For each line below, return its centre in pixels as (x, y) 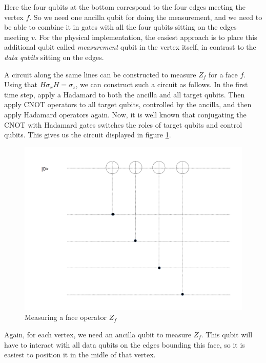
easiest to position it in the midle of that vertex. (80, 355)
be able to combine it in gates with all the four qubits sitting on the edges (120, 27)
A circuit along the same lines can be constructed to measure (100, 74)
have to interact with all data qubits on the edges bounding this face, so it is (125, 344)
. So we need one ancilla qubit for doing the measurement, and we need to (146, 17)
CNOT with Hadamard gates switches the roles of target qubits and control (123, 124)
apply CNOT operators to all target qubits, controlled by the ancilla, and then (128, 104)
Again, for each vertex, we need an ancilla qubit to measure (98, 334)
